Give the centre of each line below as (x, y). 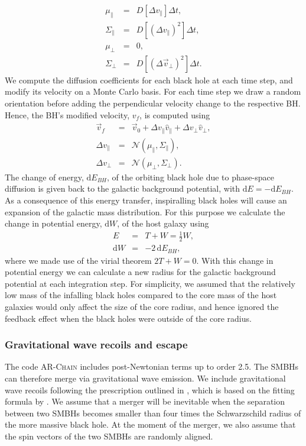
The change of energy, (44, 177)
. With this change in (235, 260)
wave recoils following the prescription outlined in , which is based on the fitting (150, 390)
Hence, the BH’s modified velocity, (67, 114)
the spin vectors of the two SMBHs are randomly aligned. (109, 436)
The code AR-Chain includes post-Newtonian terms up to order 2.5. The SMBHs (152, 366)
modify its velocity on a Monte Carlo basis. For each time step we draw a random (153, 91)
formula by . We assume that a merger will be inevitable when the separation (145, 401)
